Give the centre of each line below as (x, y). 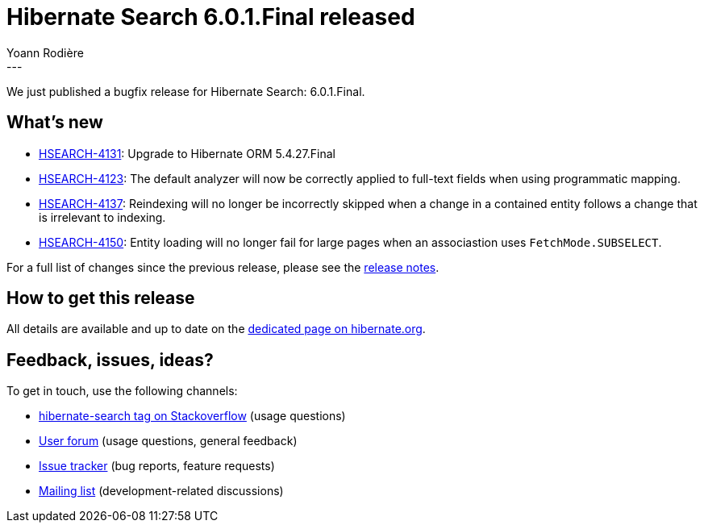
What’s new (55, 123)
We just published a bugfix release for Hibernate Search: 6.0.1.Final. (186, 91)
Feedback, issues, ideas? (110, 360)
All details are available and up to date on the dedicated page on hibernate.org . (216, 329)
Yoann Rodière (45, 52)
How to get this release (101, 298)
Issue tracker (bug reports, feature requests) (157, 466)
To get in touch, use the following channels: (122, 391)
